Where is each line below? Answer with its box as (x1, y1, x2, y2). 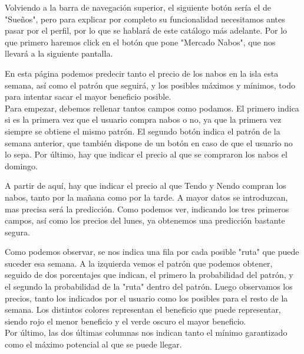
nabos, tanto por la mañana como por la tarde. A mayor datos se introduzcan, (5, 191, 288, 203)
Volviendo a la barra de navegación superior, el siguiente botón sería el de (5, 1, 271, 13)
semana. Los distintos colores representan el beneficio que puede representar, (5, 303, 281, 316)
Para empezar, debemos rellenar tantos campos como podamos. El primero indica (5, 101, 299, 114)
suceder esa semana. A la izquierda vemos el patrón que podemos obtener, (5, 257, 273, 269)
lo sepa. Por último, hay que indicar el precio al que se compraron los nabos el (5, 148, 288, 160)
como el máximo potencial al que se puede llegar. (5, 338, 182, 350)
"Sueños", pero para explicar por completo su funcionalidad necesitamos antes (5, 12, 285, 25)
